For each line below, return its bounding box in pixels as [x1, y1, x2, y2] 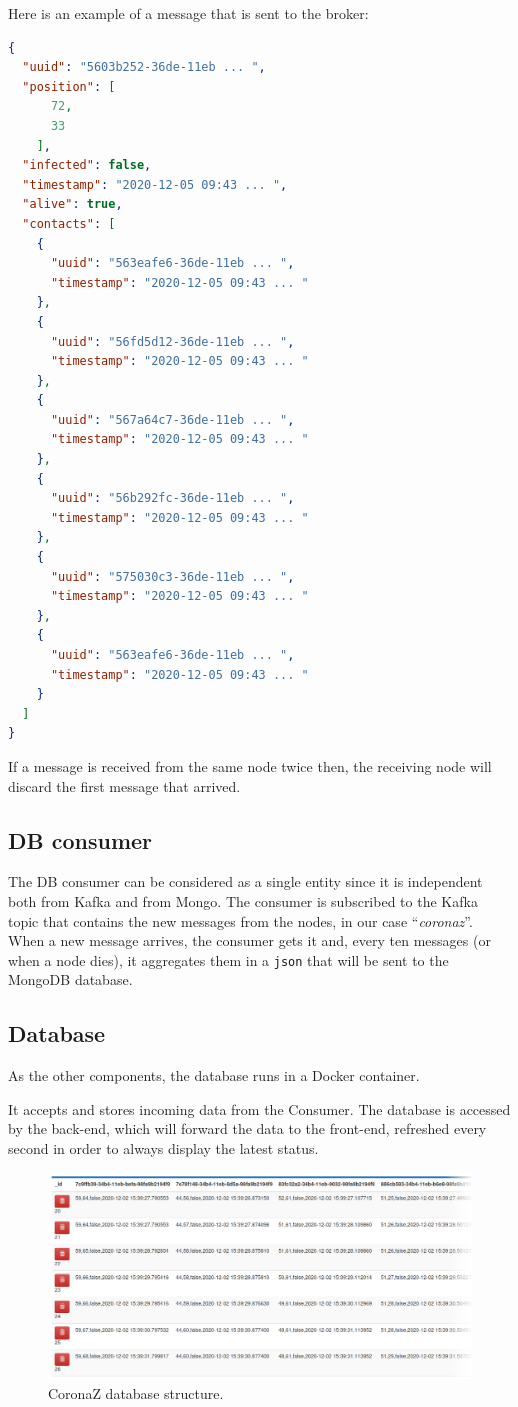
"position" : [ [22, 79, 116, 94]
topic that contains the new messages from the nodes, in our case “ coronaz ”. [8, 910, 473, 931]
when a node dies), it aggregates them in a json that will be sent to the [8, 949, 449, 970]
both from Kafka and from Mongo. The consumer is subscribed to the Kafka [8, 890, 478, 911]
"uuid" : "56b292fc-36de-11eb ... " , [50, 491, 295, 506]
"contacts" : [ [22, 216, 116, 231]
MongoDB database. [8, 969, 133, 990]
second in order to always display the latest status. [8, 1137, 319, 1158]
